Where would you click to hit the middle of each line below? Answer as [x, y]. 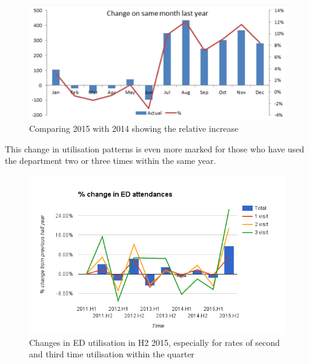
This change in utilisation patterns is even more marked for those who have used [155, 148]
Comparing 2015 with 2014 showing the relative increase [134, 128]
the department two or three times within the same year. [111, 161]
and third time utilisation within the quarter [112, 354]
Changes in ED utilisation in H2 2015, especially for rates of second [154, 342]
